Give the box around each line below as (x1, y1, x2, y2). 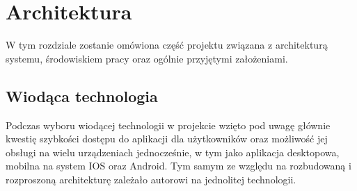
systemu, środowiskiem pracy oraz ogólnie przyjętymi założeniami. (6, 51, 288, 65)
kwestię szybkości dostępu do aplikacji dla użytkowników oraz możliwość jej (6, 131, 328, 146)
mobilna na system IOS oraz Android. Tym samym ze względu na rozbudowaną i (6, 158, 351, 173)
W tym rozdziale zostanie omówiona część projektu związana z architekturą (6, 38, 328, 52)
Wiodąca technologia (6, 85, 158, 106)
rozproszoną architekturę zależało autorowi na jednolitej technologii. (6, 172, 296, 186)
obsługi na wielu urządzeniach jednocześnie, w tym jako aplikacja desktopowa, (6, 144, 340, 159)
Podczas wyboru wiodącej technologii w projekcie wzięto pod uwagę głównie (6, 117, 331, 132)
